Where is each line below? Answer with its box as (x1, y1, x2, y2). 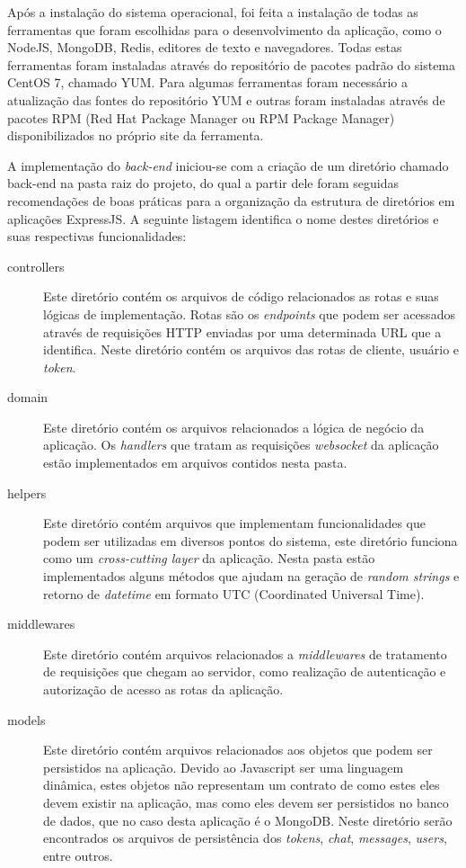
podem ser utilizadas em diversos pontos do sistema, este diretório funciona (43, 531, 458, 550)
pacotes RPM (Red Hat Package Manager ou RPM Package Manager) (7, 108, 395, 127)
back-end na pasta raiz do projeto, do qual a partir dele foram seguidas (7, 174, 400, 192)
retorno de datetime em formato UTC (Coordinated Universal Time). (43, 584, 425, 603)
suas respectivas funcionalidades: (7, 227, 187, 246)
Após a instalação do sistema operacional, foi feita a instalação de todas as (7, 3, 418, 21)
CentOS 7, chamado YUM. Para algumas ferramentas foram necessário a (7, 73, 408, 92)
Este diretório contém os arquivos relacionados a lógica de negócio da (43, 417, 425, 436)
